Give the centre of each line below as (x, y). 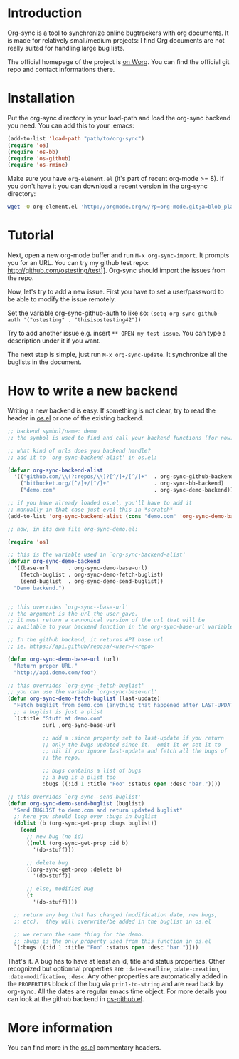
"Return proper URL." (46, 666)
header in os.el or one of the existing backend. (76, 418)
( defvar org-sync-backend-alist (55, 470)
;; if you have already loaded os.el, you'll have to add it (100, 503)
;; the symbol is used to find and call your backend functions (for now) (121, 438)
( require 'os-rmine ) (38, 165)
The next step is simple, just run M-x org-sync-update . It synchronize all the (117, 355)
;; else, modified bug (60, 889)
